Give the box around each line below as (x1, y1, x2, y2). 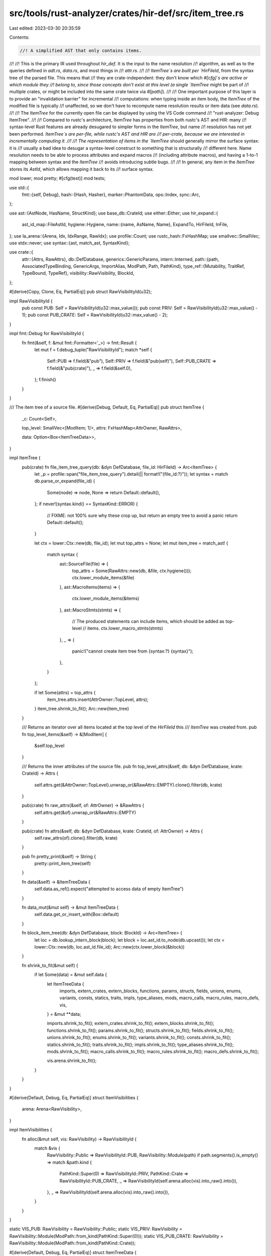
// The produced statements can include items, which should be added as (72, 618, 224, 624)
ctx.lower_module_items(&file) (72, 575, 135, 581)
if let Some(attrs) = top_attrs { (34, 689, 96, 695)
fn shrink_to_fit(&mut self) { (22, 962, 78, 968)
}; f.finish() (34, 377, 56, 383)
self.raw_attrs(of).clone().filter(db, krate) (34, 834, 118, 841)
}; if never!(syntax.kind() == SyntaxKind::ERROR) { (34, 501, 138, 507)
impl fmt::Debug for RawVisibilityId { (9, 331, 84, 337)
